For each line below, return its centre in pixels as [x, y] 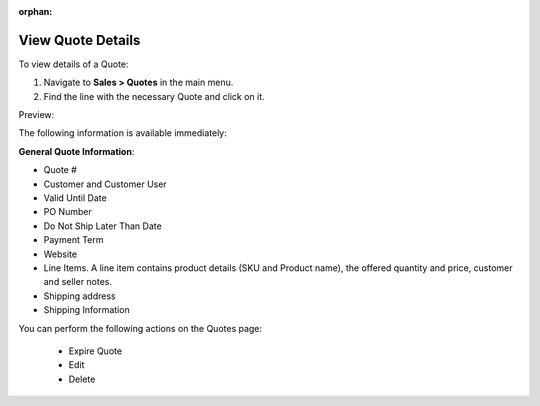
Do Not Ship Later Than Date [102, 226]
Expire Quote [95, 351]
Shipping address [79, 296]
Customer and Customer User [105, 184]
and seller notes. [78, 282]
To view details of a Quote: [73, 64]
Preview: [36, 115]
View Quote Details [79, 40]
